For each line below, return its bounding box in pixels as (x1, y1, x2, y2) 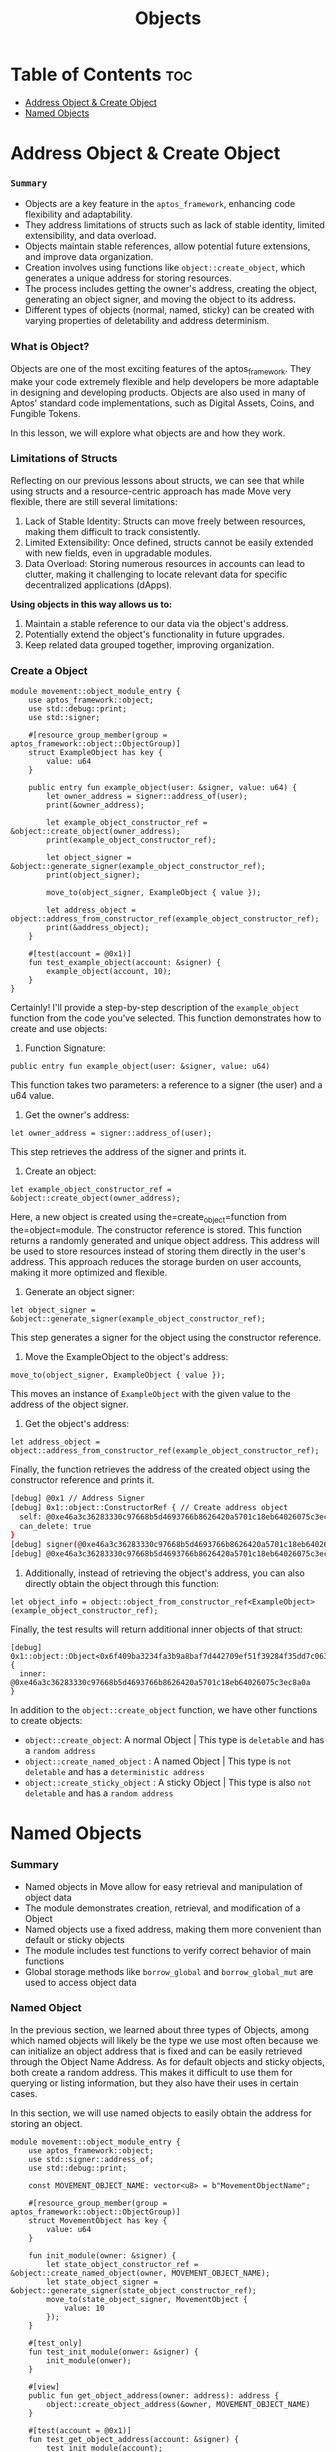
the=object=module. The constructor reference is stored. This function (10, 1223, 303, 1236)
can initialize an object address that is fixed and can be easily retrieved (10, 2045, 303, 2057)
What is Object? (10, 340, 90, 354)
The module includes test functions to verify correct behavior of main (24, 1944, 312, 1956)
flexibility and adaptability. (24, 208, 133, 221)
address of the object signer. (10, 1398, 129, 1410)
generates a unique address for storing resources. (24, 272, 232, 284)
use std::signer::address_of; (28, 2154, 155, 2164)
